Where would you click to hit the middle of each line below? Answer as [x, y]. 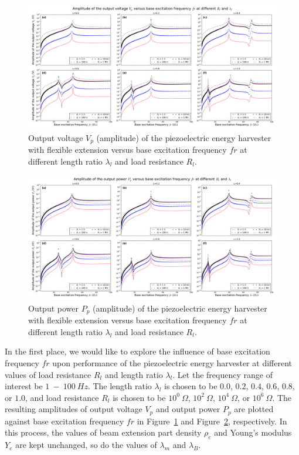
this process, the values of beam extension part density [103, 432]
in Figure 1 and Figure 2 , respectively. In [212, 421]
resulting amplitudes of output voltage [74, 409]
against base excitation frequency [64, 421]
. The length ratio [120, 386]
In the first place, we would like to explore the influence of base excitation [137, 351]
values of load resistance [48, 374]
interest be [24, 386]
